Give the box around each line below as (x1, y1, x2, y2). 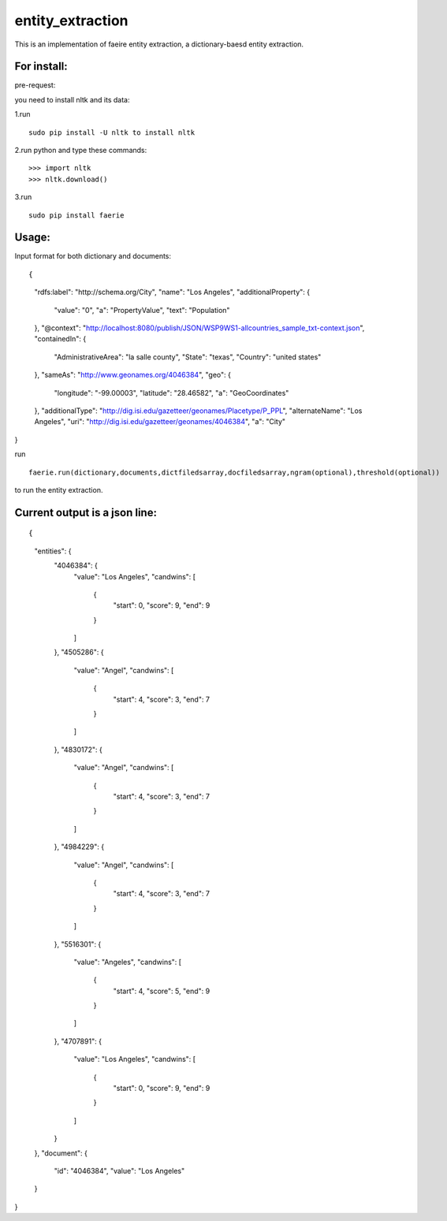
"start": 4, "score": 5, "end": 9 (113, 986, 210, 996)
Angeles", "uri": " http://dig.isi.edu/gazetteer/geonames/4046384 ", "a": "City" (34, 417, 286, 426)
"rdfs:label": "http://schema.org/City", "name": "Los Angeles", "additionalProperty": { (34, 288, 311, 297)
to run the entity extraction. (14, 485, 103, 494)
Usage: (14, 231, 51, 244)
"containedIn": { (34, 334, 87, 344)
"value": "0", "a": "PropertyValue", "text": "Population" (54, 305, 230, 315)
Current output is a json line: (14, 505, 158, 519)
